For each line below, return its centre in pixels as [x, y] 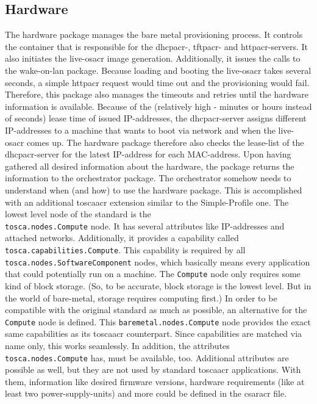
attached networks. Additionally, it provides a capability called [122, 238]
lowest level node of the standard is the [78, 214]
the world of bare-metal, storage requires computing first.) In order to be [141, 298]
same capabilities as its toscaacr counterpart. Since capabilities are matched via [154, 334]
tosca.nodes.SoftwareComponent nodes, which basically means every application [158, 262]
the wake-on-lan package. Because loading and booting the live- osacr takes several [158, 70]
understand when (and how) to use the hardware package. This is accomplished [154, 189]
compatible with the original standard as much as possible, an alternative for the [156, 310]
